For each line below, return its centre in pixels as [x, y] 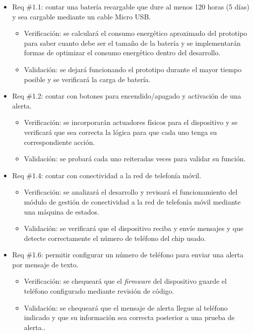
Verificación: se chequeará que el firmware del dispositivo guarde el [125, 281]
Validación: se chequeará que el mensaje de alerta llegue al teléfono [126, 307]
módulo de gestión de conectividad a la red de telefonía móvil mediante [132, 201]
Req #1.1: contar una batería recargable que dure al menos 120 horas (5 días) [131, 6]
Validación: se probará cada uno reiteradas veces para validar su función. [135, 159]
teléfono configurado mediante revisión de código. [99, 291]
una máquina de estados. [62, 211]
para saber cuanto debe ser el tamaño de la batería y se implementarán [132, 43]
